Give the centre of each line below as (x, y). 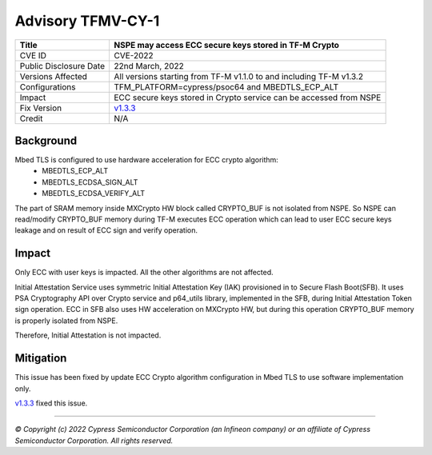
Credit (31, 118)
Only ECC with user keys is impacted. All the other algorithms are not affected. (144, 273)
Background (46, 140)
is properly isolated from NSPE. (66, 321)
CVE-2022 (133, 55)
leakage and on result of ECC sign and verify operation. (106, 230)
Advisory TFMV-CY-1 (87, 21)
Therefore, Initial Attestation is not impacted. (88, 335)
